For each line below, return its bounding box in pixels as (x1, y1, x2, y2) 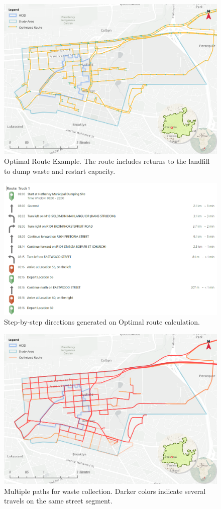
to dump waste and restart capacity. (4, 165, 116, 176)
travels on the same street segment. (4, 495, 113, 506)
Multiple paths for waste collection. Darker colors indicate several (4, 485, 206, 496)
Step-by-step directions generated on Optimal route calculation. (4, 317, 200, 327)
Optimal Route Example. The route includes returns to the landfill (4, 156, 210, 166)
